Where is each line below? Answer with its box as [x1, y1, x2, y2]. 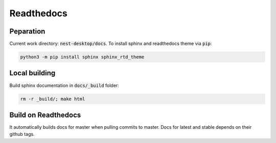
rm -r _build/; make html [20, 96, 85, 102]
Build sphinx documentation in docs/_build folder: [9, 82, 120, 89]
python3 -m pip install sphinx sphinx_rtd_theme [20, 54, 145, 60]
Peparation [9, 27, 45, 36]
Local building [9, 69, 56, 77]
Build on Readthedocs [9, 110, 81, 119]
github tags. [9, 131, 35, 137]
